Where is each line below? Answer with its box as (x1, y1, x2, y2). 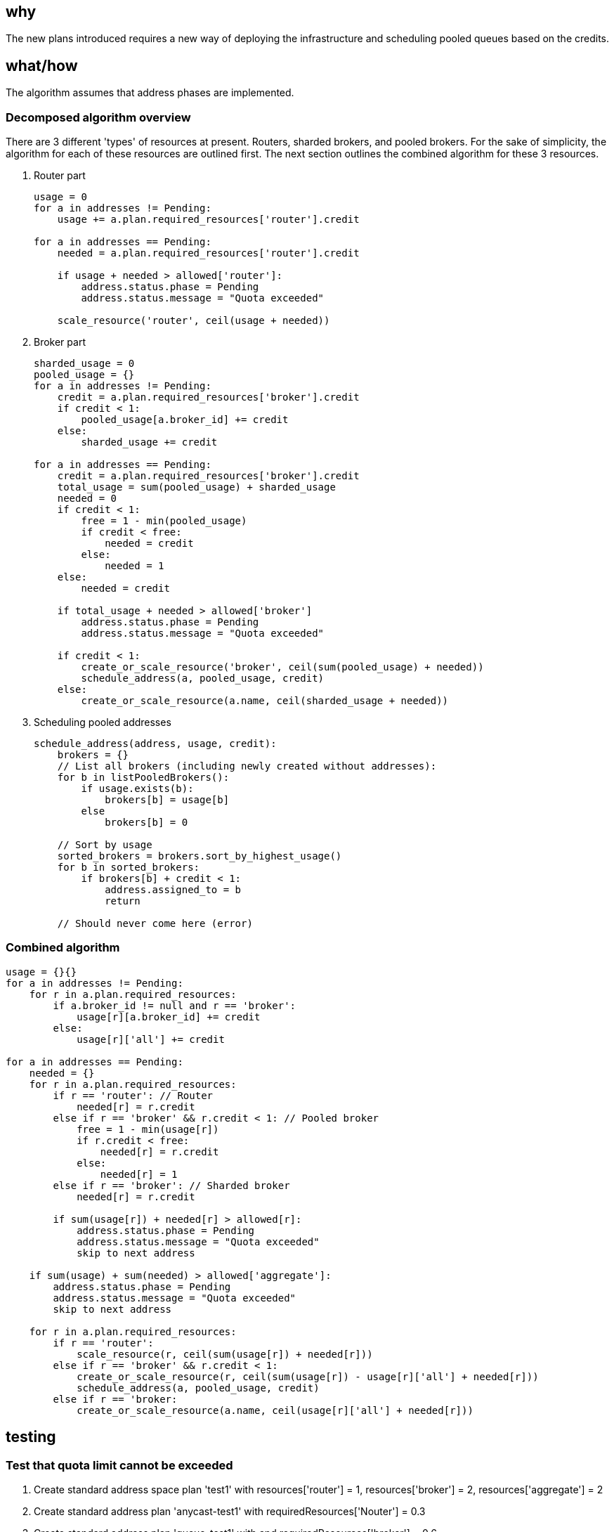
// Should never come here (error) (57, 918, 253, 930)
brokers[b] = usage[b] (105, 794, 230, 806)
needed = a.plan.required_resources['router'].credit (57, 247, 360, 259)
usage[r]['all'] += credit (77, 1033, 225, 1045)
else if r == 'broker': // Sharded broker (53, 1179, 290, 1191)
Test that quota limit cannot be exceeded (6, 1458, 233, 1472)
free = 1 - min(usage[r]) (77, 1123, 219, 1135)
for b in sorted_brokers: (57, 862, 200, 874)
